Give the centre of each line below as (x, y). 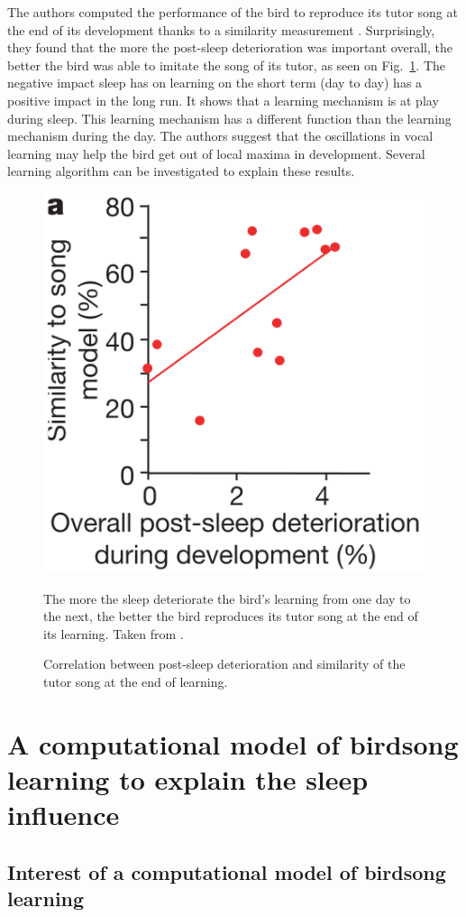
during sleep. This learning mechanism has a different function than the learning (229, 118)
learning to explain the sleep (188, 779)
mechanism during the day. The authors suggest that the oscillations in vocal (220, 136)
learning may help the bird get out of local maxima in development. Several (216, 153)
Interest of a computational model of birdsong (227, 871)
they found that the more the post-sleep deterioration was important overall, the (230, 47)
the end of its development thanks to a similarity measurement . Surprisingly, (221, 29)
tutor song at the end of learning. (136, 682)
